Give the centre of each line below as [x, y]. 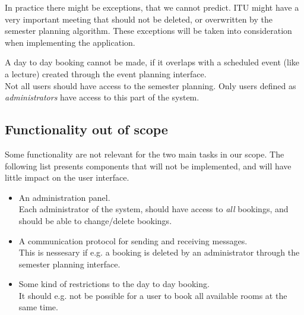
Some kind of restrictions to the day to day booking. [114, 284]
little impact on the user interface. [67, 177]
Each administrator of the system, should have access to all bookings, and [153, 209]
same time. [38, 307]
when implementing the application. [70, 42]
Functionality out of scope [86, 129]
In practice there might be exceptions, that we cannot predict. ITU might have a [152, 7]
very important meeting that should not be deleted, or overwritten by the [139, 19]
